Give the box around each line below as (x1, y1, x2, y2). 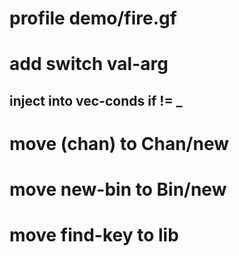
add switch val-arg (9, 53, 169, 76)
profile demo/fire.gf (9, 7, 177, 30)
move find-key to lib (9, 224, 179, 247)
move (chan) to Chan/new (9, 132, 230, 155)
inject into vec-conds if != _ (9, 92, 183, 109)
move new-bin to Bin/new (9, 178, 227, 201)
